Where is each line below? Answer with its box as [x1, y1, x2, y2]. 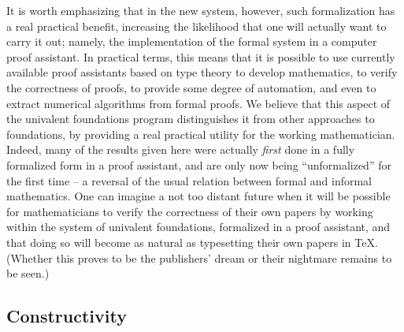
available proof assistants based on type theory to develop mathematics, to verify [6, 64, 398, 80]
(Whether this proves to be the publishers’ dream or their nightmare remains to [6, 249, 392, 266]
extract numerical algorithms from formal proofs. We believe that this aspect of [6, 95, 391, 111]
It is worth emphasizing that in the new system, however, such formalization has [6, 2, 395, 18]
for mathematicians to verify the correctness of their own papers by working [6, 203, 373, 219]
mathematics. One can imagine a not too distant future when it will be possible [6, 188, 391, 204]
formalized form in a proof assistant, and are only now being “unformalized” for [6, 156, 391, 173]
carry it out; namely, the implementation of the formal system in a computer [6, 33, 377, 50]
